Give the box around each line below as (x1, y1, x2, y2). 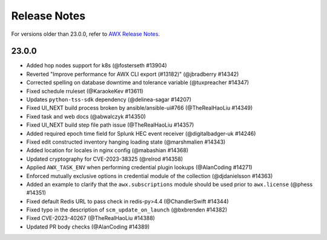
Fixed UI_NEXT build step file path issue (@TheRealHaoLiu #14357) (26, 121, 194, 128)
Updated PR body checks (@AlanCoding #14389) (26, 223, 150, 230)
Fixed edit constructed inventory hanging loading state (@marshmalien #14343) (26, 138, 226, 145)
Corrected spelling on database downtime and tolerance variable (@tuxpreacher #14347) (26, 79, 249, 86)
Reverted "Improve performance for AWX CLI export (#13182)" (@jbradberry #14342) (26, 70, 239, 78)
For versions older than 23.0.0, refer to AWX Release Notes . (11, 30, 160, 38)
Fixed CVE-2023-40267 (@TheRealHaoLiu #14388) (26, 215, 156, 222)
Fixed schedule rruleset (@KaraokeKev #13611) (26, 87, 144, 95)
